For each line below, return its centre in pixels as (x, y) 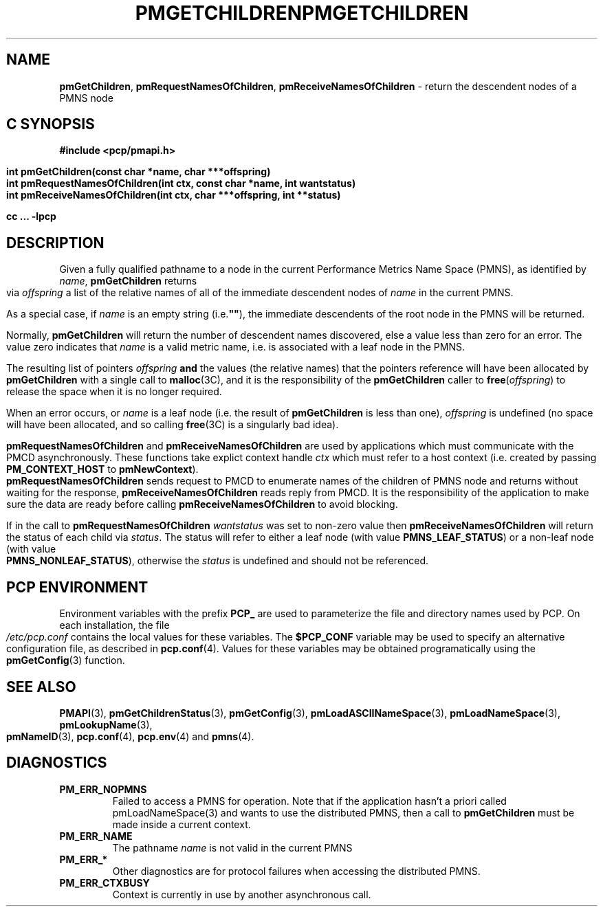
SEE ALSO (41, 687)
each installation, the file (114, 625)
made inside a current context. (182, 824)
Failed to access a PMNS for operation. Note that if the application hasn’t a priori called (309, 801)
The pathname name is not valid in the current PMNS (232, 847)
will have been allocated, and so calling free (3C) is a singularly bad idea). (173, 425)
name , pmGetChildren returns (128, 281)
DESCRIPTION (55, 243)
